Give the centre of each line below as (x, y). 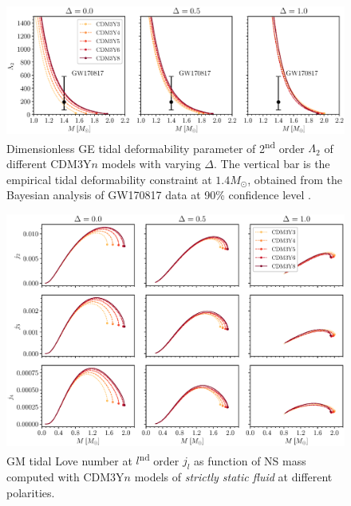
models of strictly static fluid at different (233, 476)
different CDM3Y (49, 164)
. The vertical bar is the (272, 164)
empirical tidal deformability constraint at (109, 179)
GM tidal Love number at (69, 460)
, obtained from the (295, 179)
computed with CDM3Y (65, 476)
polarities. (31, 492)
